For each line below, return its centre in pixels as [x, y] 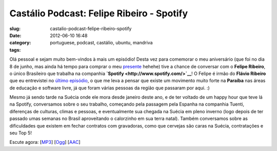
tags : [15, 50]
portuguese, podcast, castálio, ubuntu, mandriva [102, 43]
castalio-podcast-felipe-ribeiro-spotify [91, 29]
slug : [15, 29]
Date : [15, 35]
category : [20, 43]
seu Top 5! [21, 133]
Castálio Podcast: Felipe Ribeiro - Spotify [99, 13]
